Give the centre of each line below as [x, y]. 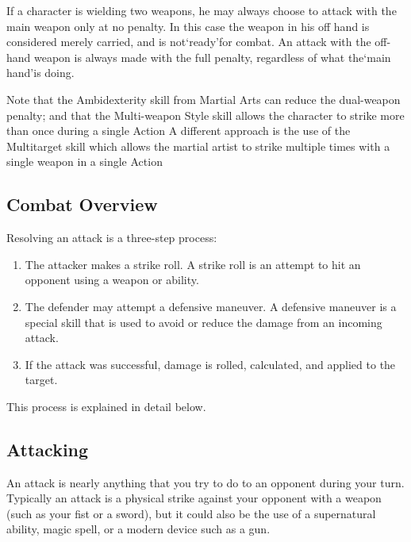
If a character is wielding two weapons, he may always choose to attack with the [202, 10]
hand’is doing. [40, 73]
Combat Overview [82, 204]
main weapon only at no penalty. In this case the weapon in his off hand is [188, 26]
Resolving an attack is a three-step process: [112, 238]
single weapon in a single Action [85, 161]
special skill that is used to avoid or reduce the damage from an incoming [204, 322]
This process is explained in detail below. [106, 406]
